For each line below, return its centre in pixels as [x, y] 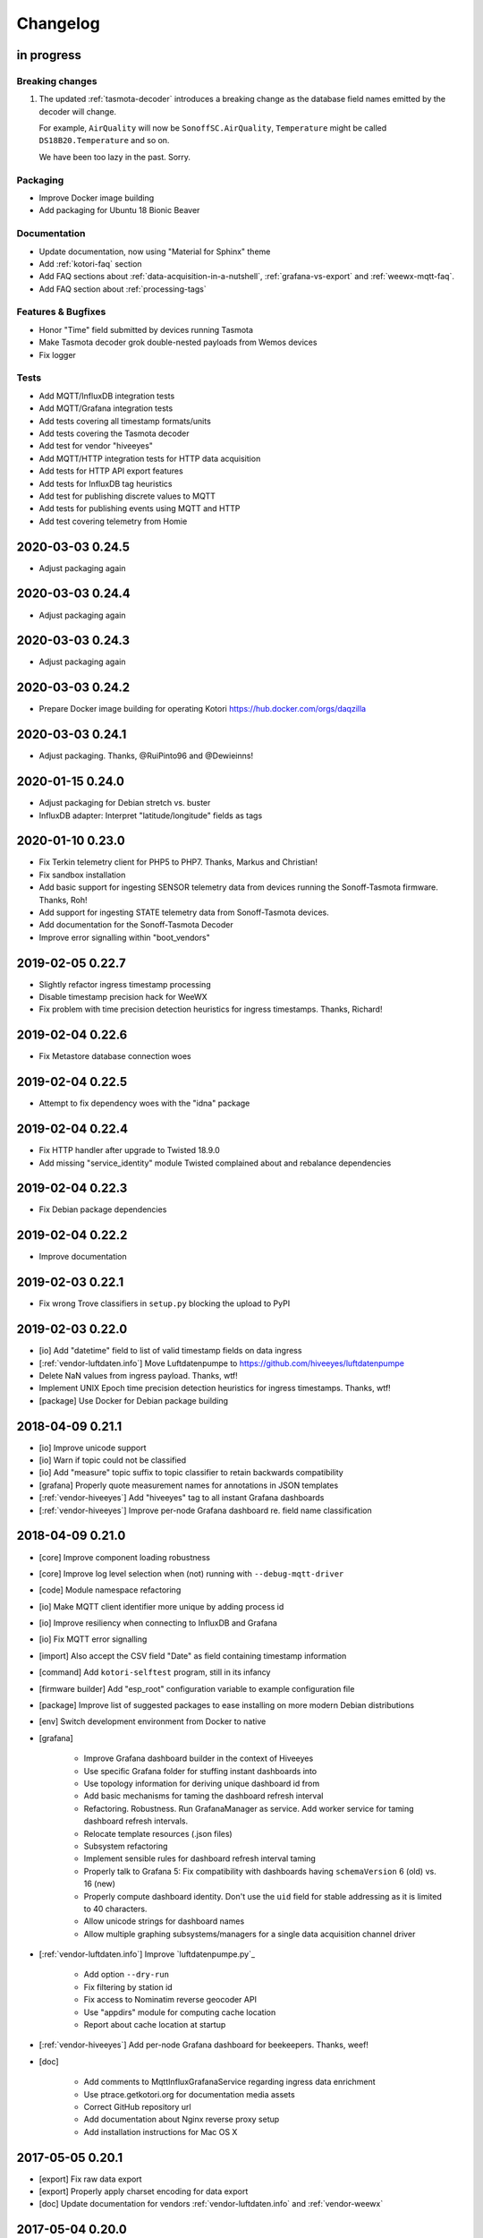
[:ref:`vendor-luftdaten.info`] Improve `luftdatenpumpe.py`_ [147, 1954]
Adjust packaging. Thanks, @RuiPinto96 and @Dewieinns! [146, 756]
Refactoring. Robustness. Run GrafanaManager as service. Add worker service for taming [249, 1808]
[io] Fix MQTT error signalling [93, 1639]
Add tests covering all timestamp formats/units [125, 421]
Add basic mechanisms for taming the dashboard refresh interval [203, 1796]
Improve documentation [83, 1257]
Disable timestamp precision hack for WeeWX [123, 997]
